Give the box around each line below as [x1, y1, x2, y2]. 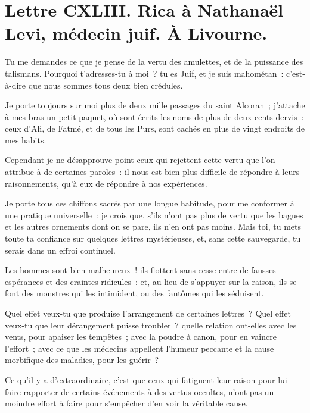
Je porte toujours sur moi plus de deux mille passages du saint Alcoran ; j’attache [5, 99, 305, 111]
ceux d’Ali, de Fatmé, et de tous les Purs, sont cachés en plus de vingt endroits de [5, 122, 305, 134]
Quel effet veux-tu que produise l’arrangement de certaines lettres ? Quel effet [5, 307, 291, 319]
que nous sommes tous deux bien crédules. [28, 79, 183, 91]
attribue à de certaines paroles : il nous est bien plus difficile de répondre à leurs [5, 165, 300, 178]
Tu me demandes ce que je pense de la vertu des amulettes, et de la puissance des [5, 55, 303, 68]
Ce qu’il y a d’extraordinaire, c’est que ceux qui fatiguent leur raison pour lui [5, 373, 287, 386]
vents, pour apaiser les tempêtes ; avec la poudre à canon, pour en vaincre [5, 330, 277, 343]
